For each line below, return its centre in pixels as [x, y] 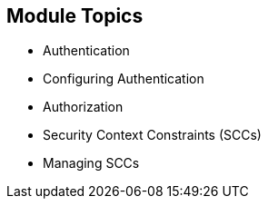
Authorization [83, 107]
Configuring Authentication [124, 79]
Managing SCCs [91, 163]
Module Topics [75, 16]
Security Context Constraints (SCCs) [152, 135]
